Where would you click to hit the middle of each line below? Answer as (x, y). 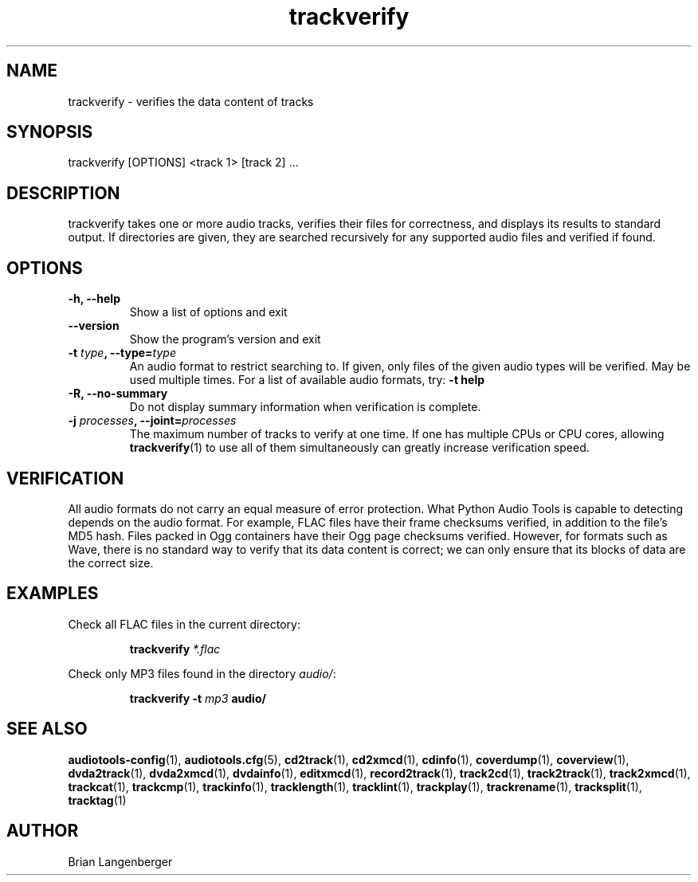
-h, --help (94, 299)
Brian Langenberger (120, 861)
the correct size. (111, 563)
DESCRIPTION (63, 193)
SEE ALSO (47, 729)
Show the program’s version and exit (225, 339)
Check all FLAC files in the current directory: (184, 624)
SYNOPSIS (50, 132)
